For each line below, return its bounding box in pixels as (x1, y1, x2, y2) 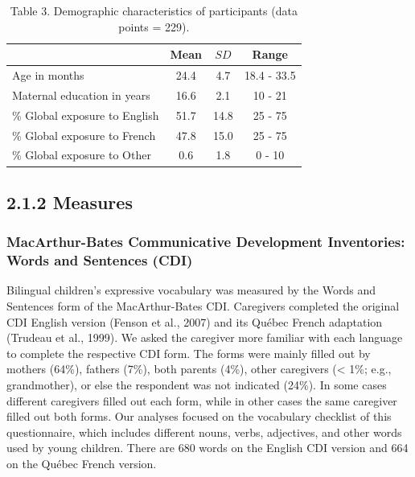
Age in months (12, 67, 84, 84)
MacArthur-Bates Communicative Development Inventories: (6, 232, 405, 252)
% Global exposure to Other (12, 146, 151, 163)
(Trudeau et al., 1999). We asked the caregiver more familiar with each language (6, 329, 403, 346)
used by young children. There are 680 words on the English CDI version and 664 (6, 439, 409, 456)
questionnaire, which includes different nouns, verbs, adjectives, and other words (6, 423, 402, 440)
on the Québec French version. (6, 454, 157, 471)
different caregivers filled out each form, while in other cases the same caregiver (6, 392, 397, 409)
